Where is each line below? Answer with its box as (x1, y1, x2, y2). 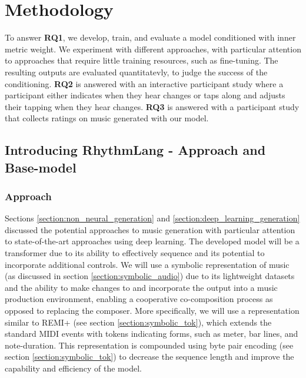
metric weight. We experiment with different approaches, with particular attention (5, 42, 301, 55)
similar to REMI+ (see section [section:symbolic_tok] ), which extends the (5, 316, 272, 328)
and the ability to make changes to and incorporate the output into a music (5, 281, 278, 293)
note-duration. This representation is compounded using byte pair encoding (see (5, 339, 294, 351)
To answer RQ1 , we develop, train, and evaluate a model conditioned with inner (5, 31, 296, 44)
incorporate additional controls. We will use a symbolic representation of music (5, 258, 290, 270)
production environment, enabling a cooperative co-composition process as (5, 293, 273, 305)
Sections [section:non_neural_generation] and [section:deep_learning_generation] (5, 212, 300, 224)
